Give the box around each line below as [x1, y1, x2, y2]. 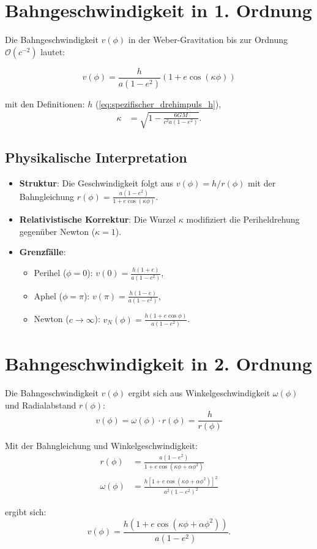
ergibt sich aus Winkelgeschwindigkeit [128, 386, 270, 399]
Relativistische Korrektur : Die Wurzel [19, 213, 176, 226]
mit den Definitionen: [5, 97, 85, 110]
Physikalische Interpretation [5, 148, 187, 167]
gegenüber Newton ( [19, 225, 95, 237]
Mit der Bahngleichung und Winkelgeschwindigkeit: [5, 439, 198, 452]
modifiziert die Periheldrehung [186, 213, 300, 226]
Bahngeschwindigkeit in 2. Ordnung [5, 351, 312, 376]
